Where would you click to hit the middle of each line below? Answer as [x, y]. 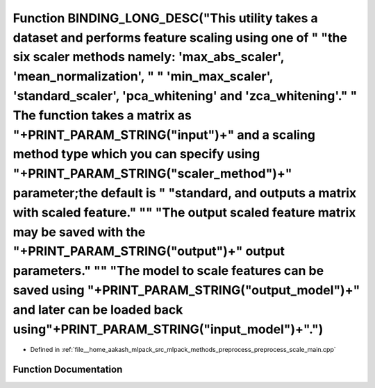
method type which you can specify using [136, 154]
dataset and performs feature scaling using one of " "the [180, 37]
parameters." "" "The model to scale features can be [168, 271]
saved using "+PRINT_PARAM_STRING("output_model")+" [186, 290]
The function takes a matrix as [102, 115]
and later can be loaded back [98, 310]
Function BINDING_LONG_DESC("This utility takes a [166, 18]
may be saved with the [79, 232]
